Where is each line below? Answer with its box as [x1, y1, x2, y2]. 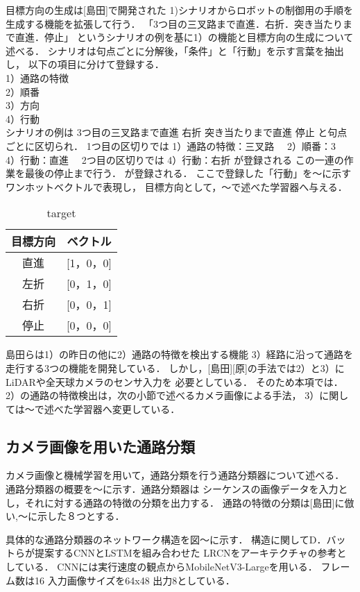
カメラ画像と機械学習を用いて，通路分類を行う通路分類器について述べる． [6, 468, 345, 482]
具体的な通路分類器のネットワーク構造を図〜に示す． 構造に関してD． [6, 532, 327, 546]
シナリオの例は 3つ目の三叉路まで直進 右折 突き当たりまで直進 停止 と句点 [6, 125, 348, 139]
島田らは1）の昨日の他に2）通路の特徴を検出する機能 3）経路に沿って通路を [6, 347, 353, 362]
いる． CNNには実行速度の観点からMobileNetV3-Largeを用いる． [24, 559, 318, 574]
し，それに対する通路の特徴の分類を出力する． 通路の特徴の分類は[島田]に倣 [6, 495, 354, 509]
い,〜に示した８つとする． [6, 509, 125, 523]
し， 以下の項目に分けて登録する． [6, 57, 164, 71]
